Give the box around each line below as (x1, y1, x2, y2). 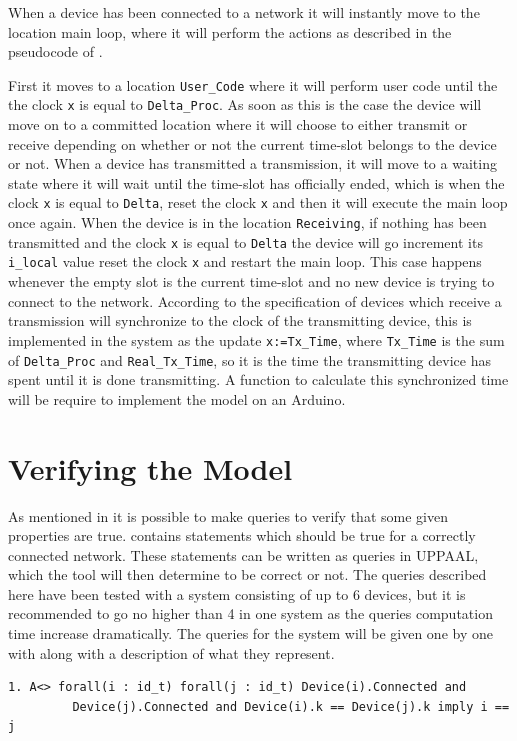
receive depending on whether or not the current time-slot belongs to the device (8, 133, 497, 154)
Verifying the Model (8, 447, 293, 488)
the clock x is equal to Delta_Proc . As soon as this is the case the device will (8, 94, 482, 115)
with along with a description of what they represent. (8, 642, 335, 663)
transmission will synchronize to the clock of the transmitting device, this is (8, 310, 472, 331)
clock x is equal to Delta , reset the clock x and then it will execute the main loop (8, 192, 508, 213)
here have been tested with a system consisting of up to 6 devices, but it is (8, 583, 466, 604)
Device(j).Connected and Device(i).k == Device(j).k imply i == (72, 699, 510, 714)
